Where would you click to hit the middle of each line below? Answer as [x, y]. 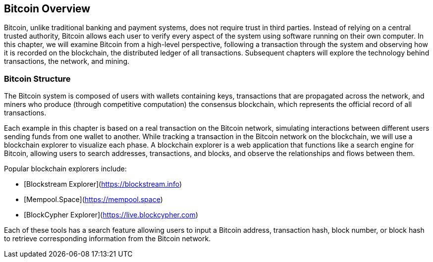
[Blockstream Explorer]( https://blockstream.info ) [103, 184]
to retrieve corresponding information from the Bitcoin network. [108, 239]
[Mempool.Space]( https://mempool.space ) [93, 200]
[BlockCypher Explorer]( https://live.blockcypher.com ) [111, 215]
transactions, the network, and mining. [67, 61]
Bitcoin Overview [47, 9]
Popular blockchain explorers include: [65, 169]
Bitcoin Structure [37, 79]
